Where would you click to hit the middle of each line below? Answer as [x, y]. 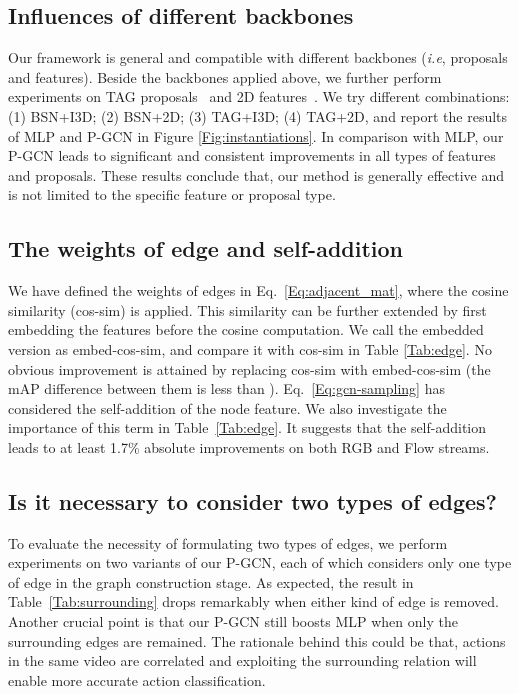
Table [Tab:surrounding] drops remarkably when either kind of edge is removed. [253, 601]
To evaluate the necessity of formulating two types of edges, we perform [228, 542]
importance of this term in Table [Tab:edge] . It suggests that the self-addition [247, 427]
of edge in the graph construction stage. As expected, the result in [211, 581]
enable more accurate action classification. [137, 679]
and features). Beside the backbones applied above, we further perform [225, 76]
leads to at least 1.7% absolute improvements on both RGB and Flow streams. [249, 446]
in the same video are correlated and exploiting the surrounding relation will [242, 660]
